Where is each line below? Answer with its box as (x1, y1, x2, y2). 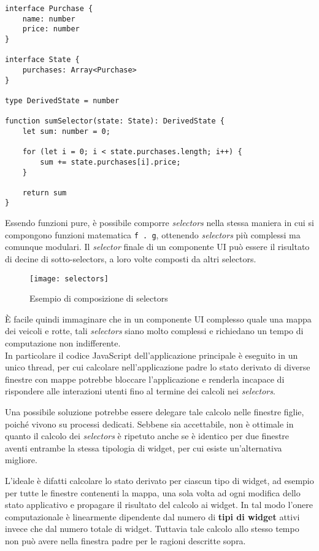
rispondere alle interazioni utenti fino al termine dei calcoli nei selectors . (5, 385, 275, 397)
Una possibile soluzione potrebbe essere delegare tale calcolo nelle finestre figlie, (5, 405, 304, 418)
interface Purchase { (5, 4, 93, 13)
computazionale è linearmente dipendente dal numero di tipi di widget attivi (5, 510, 300, 523)
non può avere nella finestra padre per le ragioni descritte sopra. (5, 534, 246, 547)
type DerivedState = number (5, 96, 120, 105)
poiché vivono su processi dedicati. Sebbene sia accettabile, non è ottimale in (5, 417, 294, 430)
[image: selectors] (29, 274, 109, 283)
